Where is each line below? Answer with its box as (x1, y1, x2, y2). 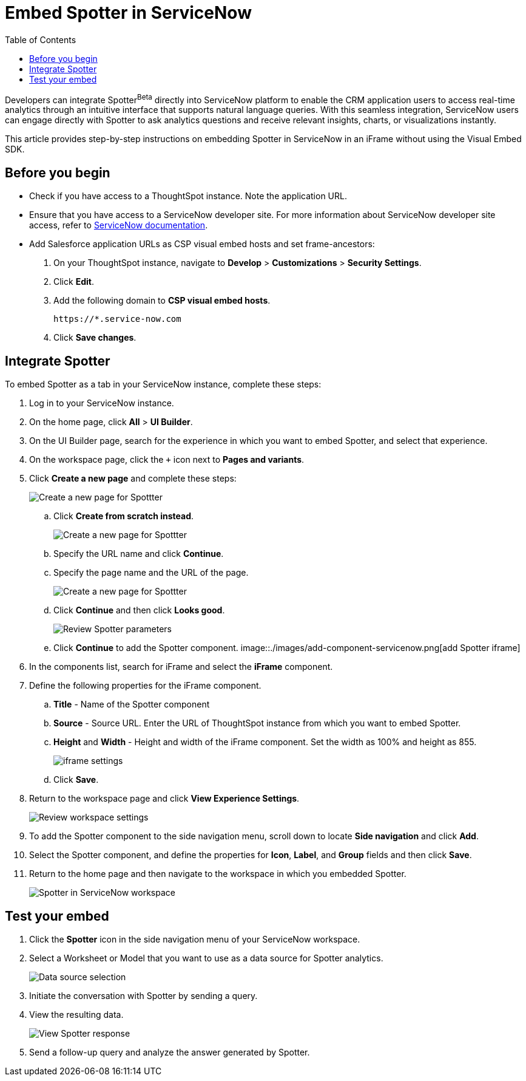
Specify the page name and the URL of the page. (53, 567, 249, 578)
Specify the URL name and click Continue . (53, 548, 224, 559)
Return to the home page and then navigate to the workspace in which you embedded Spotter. (29, 868, 406, 879)
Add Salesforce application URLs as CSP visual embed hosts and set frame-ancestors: (29, 239, 375, 250)
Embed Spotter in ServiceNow (5, 2, 252, 23)
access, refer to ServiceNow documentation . (29, 220, 208, 231)
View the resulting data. (29, 1009, 124, 1020)
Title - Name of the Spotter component (53, 699, 210, 710)
